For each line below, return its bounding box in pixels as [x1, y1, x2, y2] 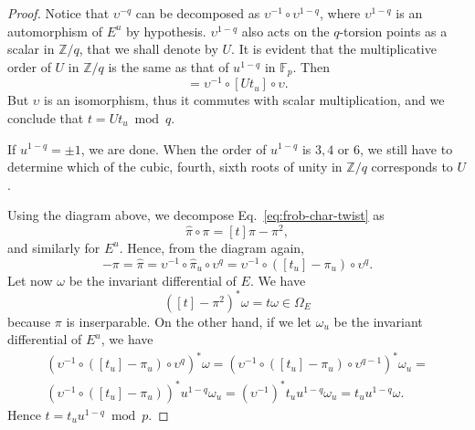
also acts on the [241, 21, 330, 40]
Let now [7, 270, 53, 289]
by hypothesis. [126, 21, 206, 40]
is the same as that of [108, 57, 229, 76]
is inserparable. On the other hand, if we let [66, 311, 312, 330]
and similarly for [7, 237, 100, 257]
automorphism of [7, 21, 102, 40]
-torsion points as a [339, 21, 448, 40]
